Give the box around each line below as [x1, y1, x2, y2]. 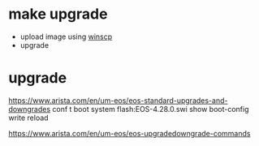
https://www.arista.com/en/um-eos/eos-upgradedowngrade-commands [8, 128, 251, 138]
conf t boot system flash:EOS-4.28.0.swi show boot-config [52, 104, 249, 114]
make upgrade [8, 5, 108, 24]
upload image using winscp [19, 32, 113, 41]
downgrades [8, 104, 51, 114]
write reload [8, 113, 49, 122]
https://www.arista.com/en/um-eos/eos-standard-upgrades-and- [8, 95, 228, 105]
